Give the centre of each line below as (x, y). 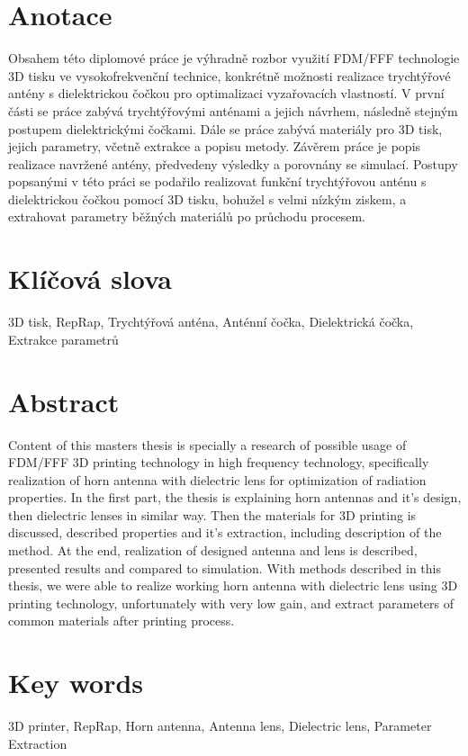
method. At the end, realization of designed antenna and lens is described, (213, 550)
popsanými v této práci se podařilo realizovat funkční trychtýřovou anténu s (217, 181)
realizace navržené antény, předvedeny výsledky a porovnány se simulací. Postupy (233, 163)
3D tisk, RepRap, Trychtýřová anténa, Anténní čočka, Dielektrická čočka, (211, 322)
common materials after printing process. (121, 621)
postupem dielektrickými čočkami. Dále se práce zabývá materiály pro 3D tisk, (225, 128)
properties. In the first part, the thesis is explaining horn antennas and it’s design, (235, 497)
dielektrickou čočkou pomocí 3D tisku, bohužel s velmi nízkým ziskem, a (207, 198)
